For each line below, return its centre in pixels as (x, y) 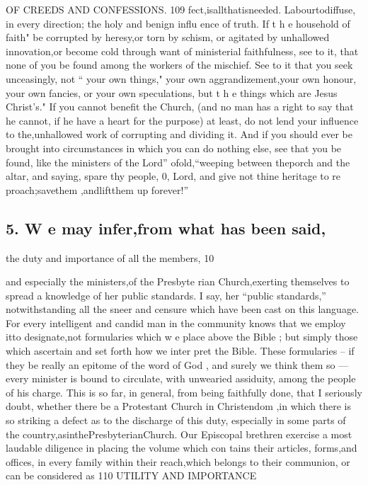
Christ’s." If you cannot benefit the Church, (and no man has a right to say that (180, 107)
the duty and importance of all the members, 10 (110, 257)
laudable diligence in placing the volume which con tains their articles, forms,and (182, 448)
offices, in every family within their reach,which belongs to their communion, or (178, 461)
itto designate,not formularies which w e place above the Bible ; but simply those (182, 337)
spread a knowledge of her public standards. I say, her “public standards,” (166, 295)
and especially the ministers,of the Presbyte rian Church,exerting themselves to (178, 281)
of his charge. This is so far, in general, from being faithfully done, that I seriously (184, 392)
